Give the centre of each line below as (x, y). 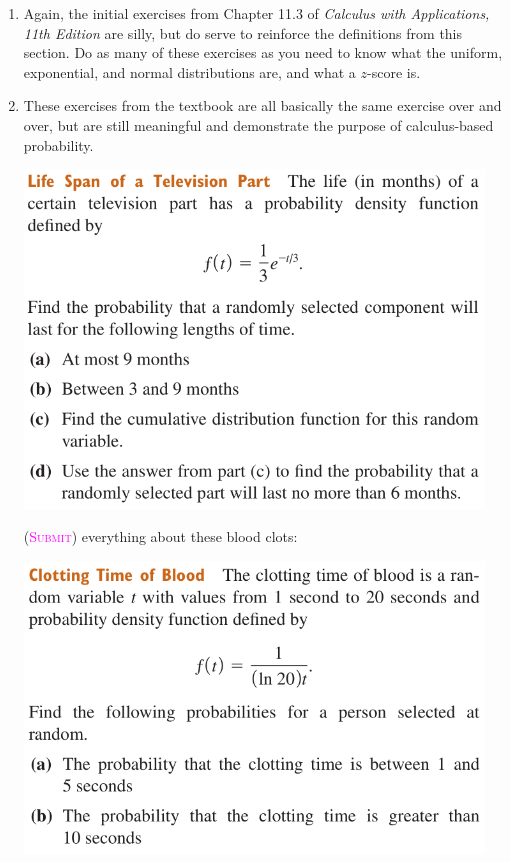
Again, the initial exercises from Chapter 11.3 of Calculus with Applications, (256, 13)
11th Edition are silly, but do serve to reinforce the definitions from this (243, 32)
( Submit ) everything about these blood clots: (160, 536)
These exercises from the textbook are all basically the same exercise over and (262, 105)
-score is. (394, 71)
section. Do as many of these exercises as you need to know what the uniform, (263, 52)
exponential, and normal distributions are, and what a (189, 71)
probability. (58, 144)
